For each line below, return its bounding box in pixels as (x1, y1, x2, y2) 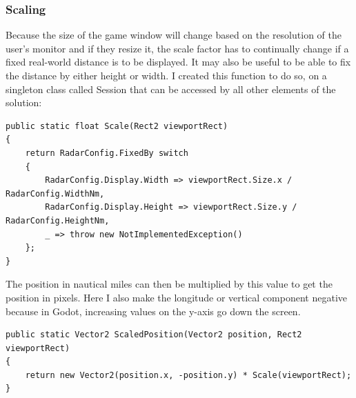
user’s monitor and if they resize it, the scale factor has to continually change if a (6, 41, 349, 55)
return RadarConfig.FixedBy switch (25, 148, 188, 158)
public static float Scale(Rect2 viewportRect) (6, 121, 228, 131)
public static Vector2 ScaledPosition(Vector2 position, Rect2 (6, 330, 302, 340)
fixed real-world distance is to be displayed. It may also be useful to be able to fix (6, 54, 351, 69)
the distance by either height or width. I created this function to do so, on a (6, 68, 327, 82)
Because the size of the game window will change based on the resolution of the (6, 28, 342, 42)
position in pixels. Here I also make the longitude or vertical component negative (6, 290, 347, 304)
